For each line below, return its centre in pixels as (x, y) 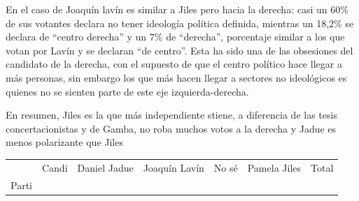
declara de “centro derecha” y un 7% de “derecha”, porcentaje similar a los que (175, 37)
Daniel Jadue (105, 167)
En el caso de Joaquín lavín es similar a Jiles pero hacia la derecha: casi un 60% (177, 9)
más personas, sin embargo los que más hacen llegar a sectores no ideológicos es (176, 77)
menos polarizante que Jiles (64, 142)
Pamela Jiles (274, 167)
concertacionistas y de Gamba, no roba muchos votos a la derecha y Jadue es (171, 128)
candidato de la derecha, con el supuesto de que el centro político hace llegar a (174, 64)
